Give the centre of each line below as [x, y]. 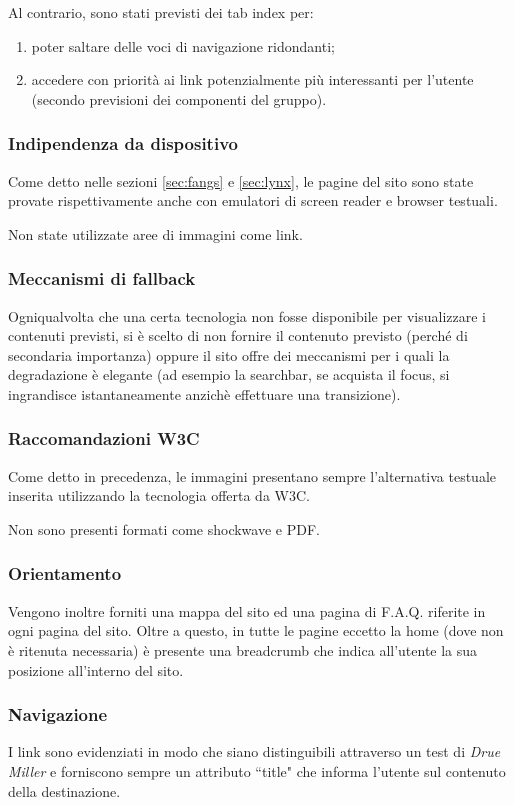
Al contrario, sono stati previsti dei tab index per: [161, 12]
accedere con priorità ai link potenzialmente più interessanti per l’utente [252, 79]
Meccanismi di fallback [102, 278]
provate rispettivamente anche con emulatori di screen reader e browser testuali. [253, 200]
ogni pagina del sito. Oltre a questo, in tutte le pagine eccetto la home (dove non [256, 630]
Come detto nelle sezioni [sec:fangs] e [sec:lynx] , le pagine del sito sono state [241, 180]
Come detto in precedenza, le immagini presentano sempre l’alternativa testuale [252, 475]
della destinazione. [64, 790]
